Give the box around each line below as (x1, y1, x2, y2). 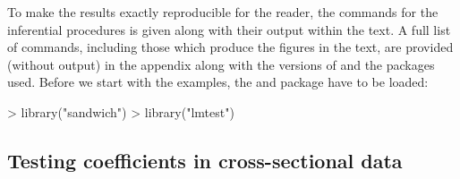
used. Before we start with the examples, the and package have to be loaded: (7, 72, 429, 91)
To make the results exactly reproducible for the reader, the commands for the (7, 3, 439, 21)
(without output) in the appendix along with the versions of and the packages (7, 55, 435, 73)
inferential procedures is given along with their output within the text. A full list (7, 20, 451, 38)
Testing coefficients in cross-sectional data (7, 146, 403, 174)
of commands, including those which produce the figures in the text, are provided (7, 38, 454, 56)
